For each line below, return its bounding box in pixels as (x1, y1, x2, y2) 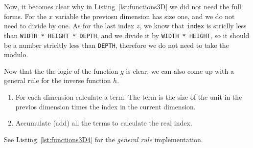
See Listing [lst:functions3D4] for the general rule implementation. (4, 134, 203, 144)
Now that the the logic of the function (4, 65, 118, 76)
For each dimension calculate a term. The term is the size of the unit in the (15, 91, 242, 102)
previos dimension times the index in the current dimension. (15, 101, 196, 111)
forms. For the (4, 11, 47, 21)
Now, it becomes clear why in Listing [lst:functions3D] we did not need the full (4, 1, 241, 11)
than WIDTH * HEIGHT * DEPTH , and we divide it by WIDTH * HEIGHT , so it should (4, 30, 250, 40)
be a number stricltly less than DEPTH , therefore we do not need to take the (4, 40, 229, 50)
